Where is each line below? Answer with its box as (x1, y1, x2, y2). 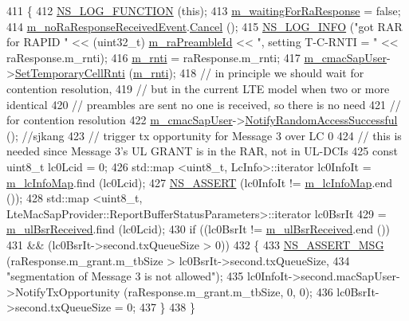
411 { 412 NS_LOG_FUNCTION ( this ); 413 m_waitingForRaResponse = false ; (6, 2, 401, 18)
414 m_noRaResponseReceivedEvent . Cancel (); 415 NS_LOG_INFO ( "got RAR (6, 18, 403, 34)
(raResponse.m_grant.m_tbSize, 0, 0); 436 (124, 283, 333, 299)
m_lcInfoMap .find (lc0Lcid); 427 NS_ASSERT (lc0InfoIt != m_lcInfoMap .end (6, 174, 393, 190)
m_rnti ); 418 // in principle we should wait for (132, 65, 364, 81)
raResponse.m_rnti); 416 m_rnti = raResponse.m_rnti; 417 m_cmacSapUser (6, 49, 387, 65)
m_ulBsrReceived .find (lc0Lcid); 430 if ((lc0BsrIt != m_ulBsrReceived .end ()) (6, 221, 391, 237)
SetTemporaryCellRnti (14, 65, 125, 81)
